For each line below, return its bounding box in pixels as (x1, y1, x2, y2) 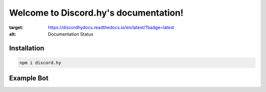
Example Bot (9, 74, 49, 83)
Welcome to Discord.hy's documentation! (9, 7, 184, 18)
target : (9, 24, 24, 30)
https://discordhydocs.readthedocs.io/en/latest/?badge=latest (48, 24, 174, 30)
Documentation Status (48, 31, 94, 37)
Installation (9, 44, 44, 52)
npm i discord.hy (19, 60, 62, 66)
